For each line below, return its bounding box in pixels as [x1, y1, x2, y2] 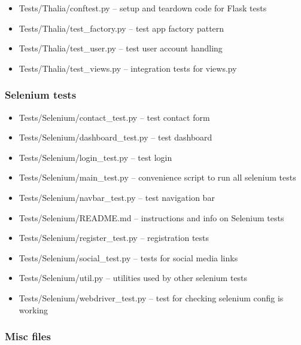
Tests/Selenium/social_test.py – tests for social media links [19, 251, 238, 264]
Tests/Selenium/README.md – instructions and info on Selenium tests [19, 211, 284, 224]
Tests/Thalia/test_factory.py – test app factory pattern [19, 22, 224, 34]
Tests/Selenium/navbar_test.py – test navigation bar [19, 191, 215, 203]
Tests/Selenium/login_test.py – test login [19, 151, 172, 163]
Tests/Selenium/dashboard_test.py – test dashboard [19, 131, 212, 144]
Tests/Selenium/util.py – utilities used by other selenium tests [19, 271, 248, 284]
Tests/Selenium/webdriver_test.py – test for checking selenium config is [19, 291, 284, 304]
